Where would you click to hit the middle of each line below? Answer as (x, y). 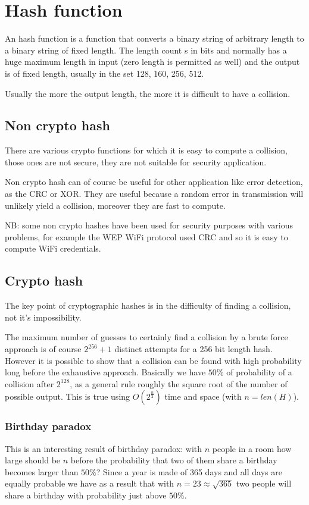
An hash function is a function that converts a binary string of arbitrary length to (154, 38)
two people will (264, 483)
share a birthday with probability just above (86, 495)
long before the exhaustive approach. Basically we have (105, 372)
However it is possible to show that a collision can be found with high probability (153, 360)
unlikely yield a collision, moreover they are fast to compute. (115, 205)
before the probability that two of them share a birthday (174, 460)
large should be (33, 460)
